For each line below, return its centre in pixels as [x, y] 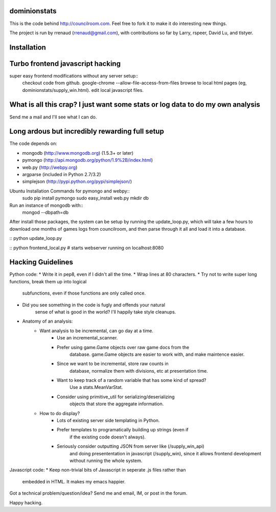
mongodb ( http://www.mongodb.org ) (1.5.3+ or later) [78, 153]
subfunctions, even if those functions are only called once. [84, 293]
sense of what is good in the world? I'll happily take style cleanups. [106, 312]
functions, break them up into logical [48, 281]
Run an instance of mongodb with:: [46, 205]
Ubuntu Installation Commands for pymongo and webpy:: [70, 191]
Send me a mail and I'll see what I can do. [53, 117]
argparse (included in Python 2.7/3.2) [62, 174]
